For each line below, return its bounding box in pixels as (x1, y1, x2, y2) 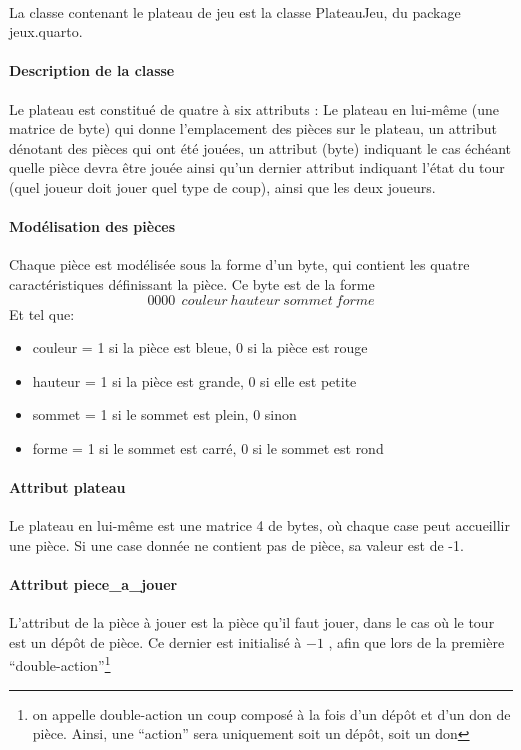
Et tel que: (9, 303, 75, 324)
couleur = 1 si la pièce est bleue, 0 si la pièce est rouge (32, 337, 368, 358)
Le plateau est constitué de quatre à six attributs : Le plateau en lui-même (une (9, 98, 499, 119)
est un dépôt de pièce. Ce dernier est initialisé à (9, 631, 302, 652)
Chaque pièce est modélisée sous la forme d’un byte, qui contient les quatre (9, 254, 470, 275)
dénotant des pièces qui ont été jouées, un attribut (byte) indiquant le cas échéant (9, 137, 511, 158)
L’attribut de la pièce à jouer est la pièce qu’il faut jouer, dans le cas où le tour (9, 612, 495, 633)
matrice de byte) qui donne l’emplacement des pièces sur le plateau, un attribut (9, 118, 497, 139)
